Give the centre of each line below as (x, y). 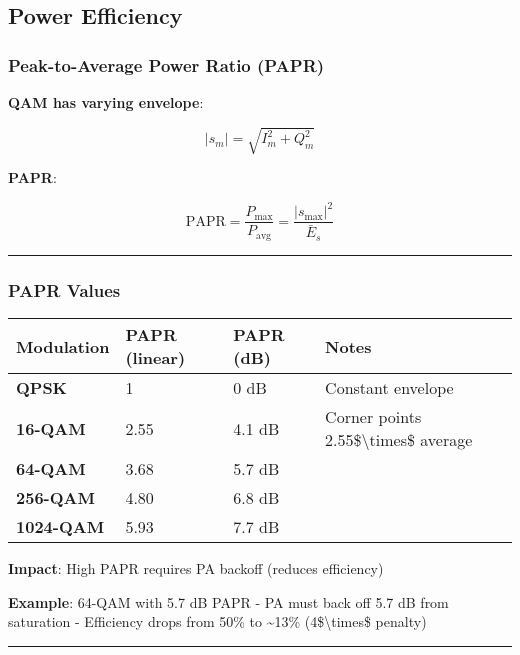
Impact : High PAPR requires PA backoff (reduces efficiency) (196, 568)
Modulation (63, 346)
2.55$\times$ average (399, 440)
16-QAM (51, 428)
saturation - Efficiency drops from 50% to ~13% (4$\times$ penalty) (217, 621)
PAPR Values (64, 289)
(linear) (155, 358)
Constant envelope (389, 388)
